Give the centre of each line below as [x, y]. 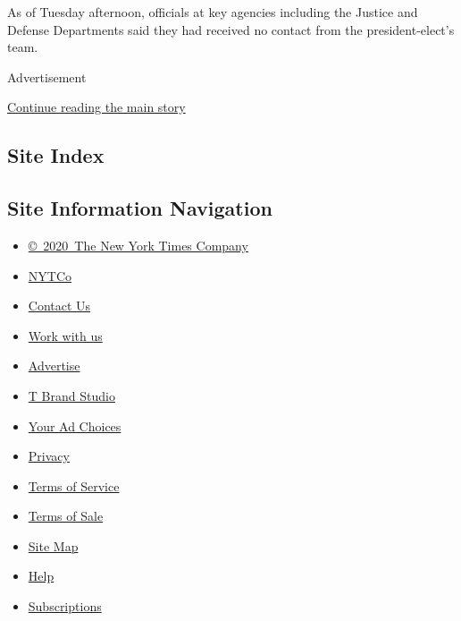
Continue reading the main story [96, 107]
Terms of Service [74, 485]
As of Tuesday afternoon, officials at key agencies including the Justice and [213, 12]
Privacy [49, 456]
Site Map [53, 545]
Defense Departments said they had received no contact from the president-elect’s [231, 29]
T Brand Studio [71, 395]
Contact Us [59, 306]
